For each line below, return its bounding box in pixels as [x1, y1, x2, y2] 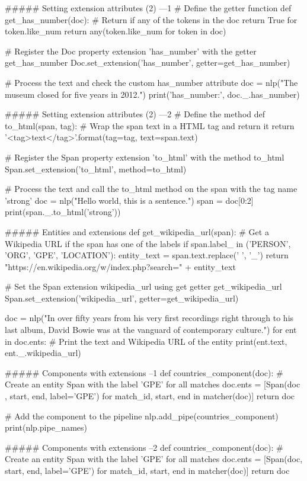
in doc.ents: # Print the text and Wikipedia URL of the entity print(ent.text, [5, 335, 287, 347]
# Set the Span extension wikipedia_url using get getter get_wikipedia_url [5, 280, 282, 293]
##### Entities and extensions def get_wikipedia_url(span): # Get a [5, 225, 269, 238]
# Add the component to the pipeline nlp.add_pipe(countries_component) [5, 409, 279, 422]
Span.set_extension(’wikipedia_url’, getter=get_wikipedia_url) [5, 291, 239, 304]
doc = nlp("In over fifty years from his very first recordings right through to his [5, 312, 294, 324]
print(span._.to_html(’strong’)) [5, 206, 121, 218]
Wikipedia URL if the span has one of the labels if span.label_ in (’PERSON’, [5, 237, 291, 249]
